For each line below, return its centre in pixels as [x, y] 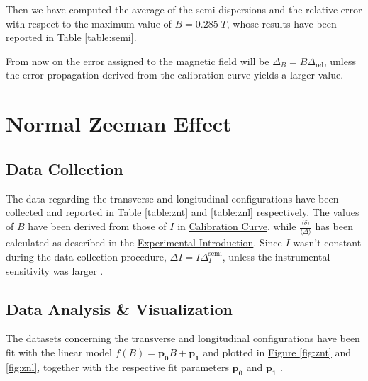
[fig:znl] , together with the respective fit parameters [117, 366]
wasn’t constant [327, 243]
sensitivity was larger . [55, 270]
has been [334, 226]
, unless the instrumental [276, 256]
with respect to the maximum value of [89, 23]
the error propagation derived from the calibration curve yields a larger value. [175, 75]
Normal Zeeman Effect [119, 124]
